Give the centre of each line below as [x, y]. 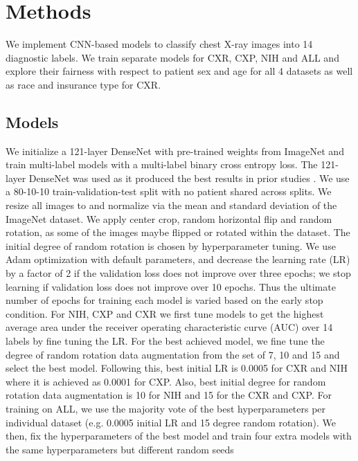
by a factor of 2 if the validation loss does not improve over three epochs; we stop [178, 273]
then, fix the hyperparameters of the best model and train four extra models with [179, 436]
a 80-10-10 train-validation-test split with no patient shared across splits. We [169, 191]
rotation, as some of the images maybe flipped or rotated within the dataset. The [178, 232]
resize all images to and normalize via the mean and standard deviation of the [171, 205]
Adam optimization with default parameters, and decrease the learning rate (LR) [178, 259]
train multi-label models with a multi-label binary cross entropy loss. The [162, 164]
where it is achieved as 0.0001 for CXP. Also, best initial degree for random [166, 381]
